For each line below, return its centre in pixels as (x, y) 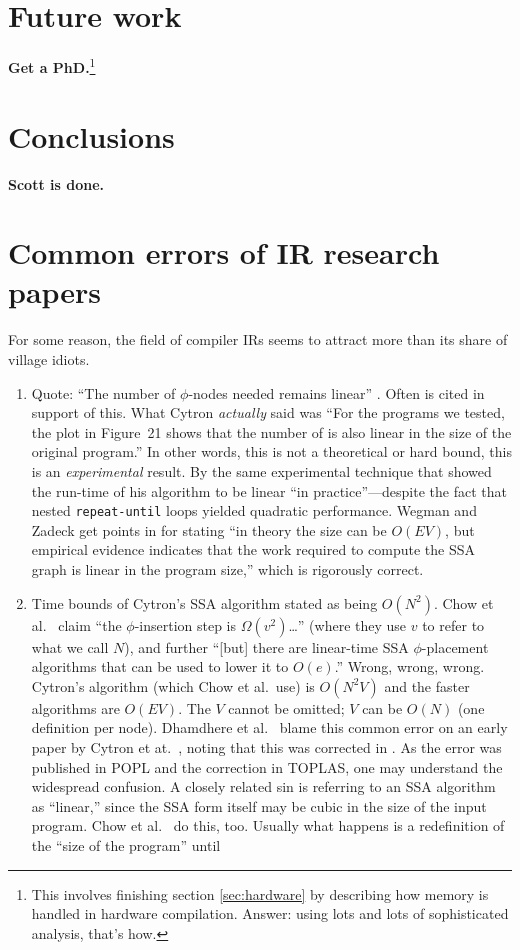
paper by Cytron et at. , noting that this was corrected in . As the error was (266, 746)
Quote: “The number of (103, 392)
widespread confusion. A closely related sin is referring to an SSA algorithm (263, 786)
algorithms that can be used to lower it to (160, 666)
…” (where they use (347, 624)
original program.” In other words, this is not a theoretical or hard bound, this (271, 451)
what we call (70, 646)
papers (55, 291)
